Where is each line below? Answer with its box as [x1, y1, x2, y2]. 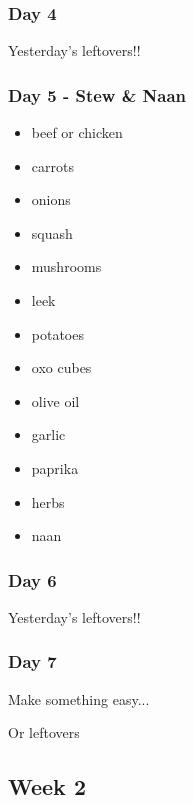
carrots [31, 155, 74, 176]
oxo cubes [31, 357, 92, 378]
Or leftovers [8, 722, 80, 743]
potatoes [31, 323, 84, 344]
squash [31, 222, 73, 243]
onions [31, 189, 71, 210]
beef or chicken [31, 122, 123, 143]
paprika [31, 457, 79, 478]
